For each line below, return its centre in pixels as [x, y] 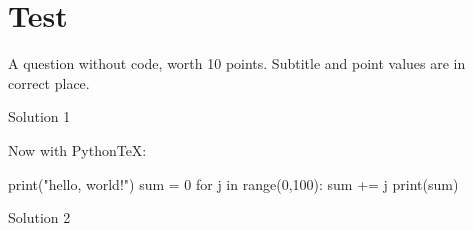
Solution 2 [39, 217]
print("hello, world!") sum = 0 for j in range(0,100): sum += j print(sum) [233, 183]
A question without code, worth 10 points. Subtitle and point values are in [237, 63]
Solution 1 [39, 116]
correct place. [49, 82]
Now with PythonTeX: [77, 149]
